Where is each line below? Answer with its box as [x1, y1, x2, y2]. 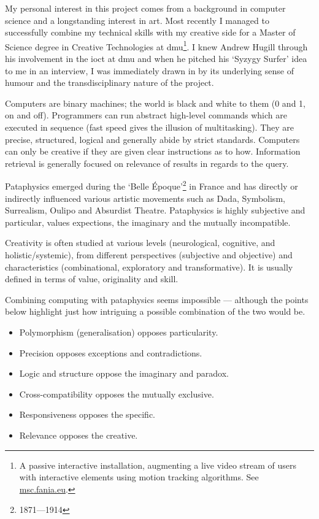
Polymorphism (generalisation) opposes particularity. [19, 325, 218, 338]
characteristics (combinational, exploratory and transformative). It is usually [5, 260, 293, 273]
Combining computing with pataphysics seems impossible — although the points [5, 293, 309, 306]
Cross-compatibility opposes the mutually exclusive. [19, 387, 214, 400]
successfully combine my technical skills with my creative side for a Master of [5, 26, 296, 39]
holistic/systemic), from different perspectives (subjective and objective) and [5, 248, 293, 261]
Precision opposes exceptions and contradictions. [19, 346, 202, 359]
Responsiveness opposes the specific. [19, 408, 155, 421]
